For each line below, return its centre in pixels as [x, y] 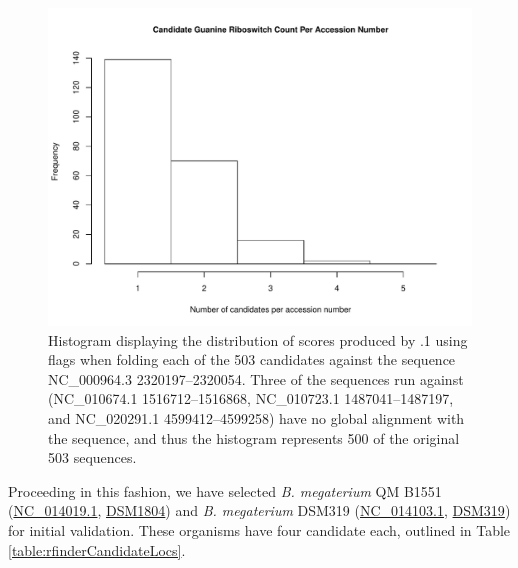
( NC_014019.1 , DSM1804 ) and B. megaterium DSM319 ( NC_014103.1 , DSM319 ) [259, 510]
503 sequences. [92, 457]
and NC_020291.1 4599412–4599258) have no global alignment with [256, 417]
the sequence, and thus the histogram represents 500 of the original [254, 437]
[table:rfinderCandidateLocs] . [97, 549]
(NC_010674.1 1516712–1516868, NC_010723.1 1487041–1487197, [251, 398]
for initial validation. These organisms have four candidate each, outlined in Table [259, 529]
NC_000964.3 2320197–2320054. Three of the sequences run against [256, 378]
